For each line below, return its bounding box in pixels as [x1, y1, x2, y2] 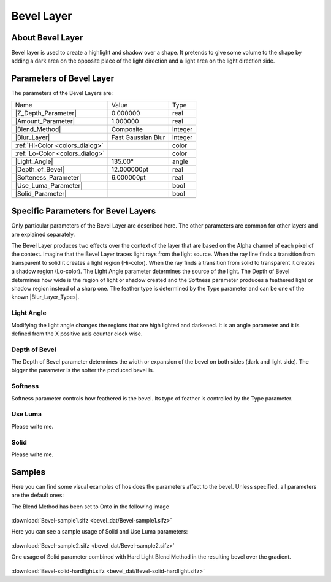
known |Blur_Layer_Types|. [11, 293, 80, 301]
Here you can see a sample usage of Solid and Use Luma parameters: [11, 528, 188, 535]
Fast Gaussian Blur [111, 132, 165, 141]
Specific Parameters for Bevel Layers [11, 206, 156, 216]
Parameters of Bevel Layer [11, 74, 115, 84]
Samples [11, 467, 46, 477]
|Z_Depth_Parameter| [15, 109, 77, 117]
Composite [111, 124, 143, 133]
